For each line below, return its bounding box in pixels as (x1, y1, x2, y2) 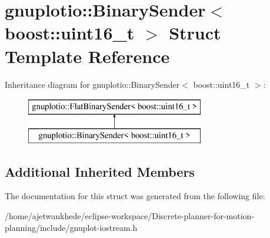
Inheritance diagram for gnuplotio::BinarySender (5, 78, 180, 90)
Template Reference (5, 44, 170, 68)
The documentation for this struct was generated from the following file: (5, 190, 265, 202)
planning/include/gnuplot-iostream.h (5, 221, 138, 233)
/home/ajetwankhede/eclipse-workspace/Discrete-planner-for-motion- (5, 210, 255, 222)
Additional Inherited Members (5, 162, 195, 180)
